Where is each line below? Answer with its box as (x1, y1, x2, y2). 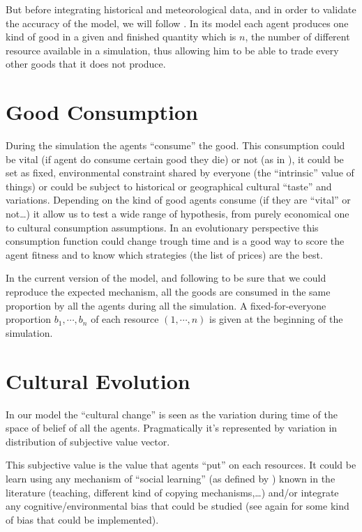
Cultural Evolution (6, 366, 190, 395)
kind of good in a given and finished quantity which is (6, 29, 236, 44)
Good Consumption (6, 98, 198, 126)
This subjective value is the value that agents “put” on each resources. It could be (6, 457, 356, 472)
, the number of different (245, 29, 350, 44)
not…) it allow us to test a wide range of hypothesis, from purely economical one (6, 206, 349, 221)
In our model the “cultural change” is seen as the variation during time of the (6, 406, 338, 421)
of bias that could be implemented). (6, 512, 159, 526)
